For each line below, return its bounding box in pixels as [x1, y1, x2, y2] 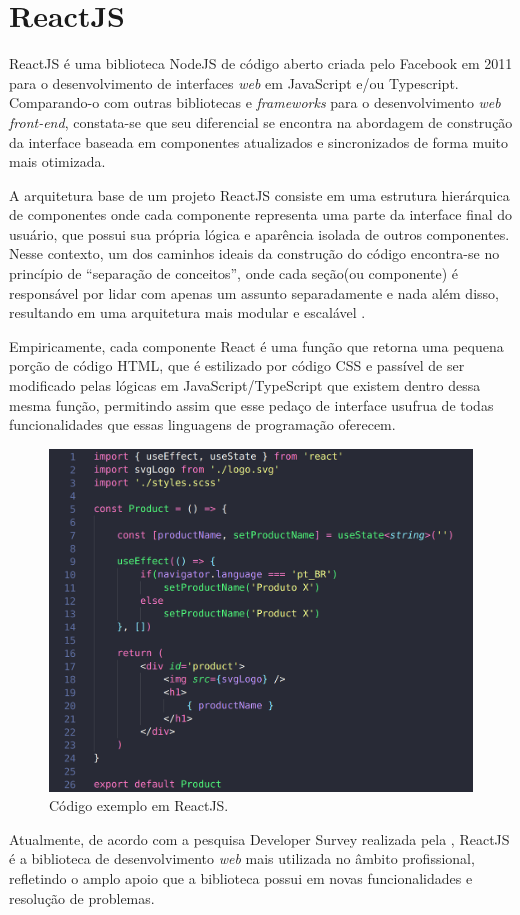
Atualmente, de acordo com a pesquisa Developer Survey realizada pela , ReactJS [9, 828, 510, 849]
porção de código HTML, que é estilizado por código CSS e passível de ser [9, 355, 465, 376]
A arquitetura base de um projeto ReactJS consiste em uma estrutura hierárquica [9, 184, 510, 205]
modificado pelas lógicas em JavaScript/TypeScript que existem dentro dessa [9, 375, 481, 396]
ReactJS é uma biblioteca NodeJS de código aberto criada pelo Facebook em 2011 [9, 53, 513, 74]
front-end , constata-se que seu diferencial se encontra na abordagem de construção [9, 111, 513, 132]
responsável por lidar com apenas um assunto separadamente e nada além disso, [9, 282, 499, 303]
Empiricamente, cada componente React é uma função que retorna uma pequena [9, 335, 504, 356]
